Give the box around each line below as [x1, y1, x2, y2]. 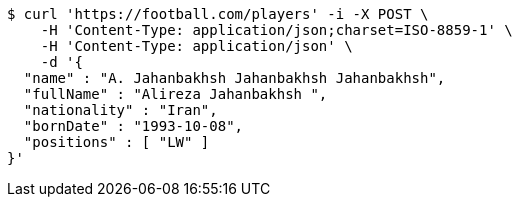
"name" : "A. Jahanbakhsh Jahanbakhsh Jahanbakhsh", [23, 70, 446, 86]
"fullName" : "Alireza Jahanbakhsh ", [23, 86, 328, 102]
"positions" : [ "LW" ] [23, 134, 210, 150]
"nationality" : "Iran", [23, 102, 218, 118]
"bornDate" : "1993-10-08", [23, 118, 244, 134]
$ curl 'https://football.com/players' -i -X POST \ [7, 6, 429, 22]
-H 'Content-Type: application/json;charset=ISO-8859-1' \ [40, 22, 513, 38]
